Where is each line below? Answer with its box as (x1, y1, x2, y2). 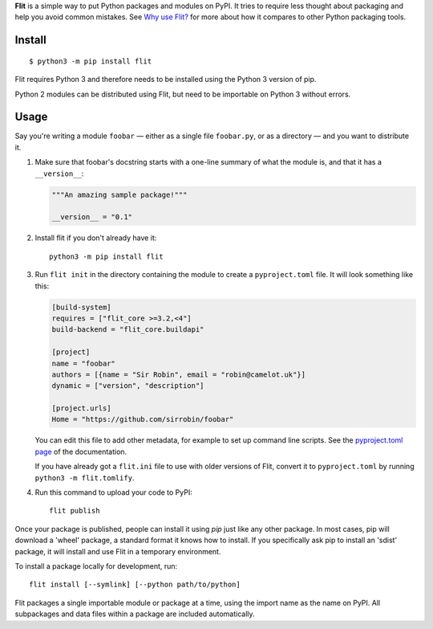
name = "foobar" (51, 358, 116, 368)
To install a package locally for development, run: (14, 561, 178, 570)
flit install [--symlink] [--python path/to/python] (29, 580, 241, 590)
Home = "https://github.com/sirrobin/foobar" (51, 415, 234, 424)
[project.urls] (51, 404, 111, 413)
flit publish (49, 506, 100, 516)
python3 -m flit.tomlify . (34, 472, 135, 482)
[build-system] (51, 302, 111, 312)
